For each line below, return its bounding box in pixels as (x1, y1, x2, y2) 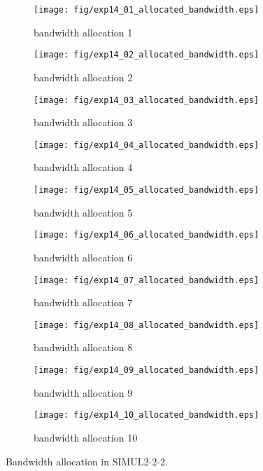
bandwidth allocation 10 (34, 430, 138, 444)
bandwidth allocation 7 (34, 295, 133, 310)
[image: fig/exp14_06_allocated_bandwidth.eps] (34, 230, 260, 240)
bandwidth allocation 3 (34, 115, 133, 130)
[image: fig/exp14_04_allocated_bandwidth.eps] (34, 139, 260, 150)
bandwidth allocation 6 (34, 250, 133, 264)
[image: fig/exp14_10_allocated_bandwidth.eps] (34, 410, 260, 421)
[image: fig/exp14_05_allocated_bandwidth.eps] (34, 185, 260, 195)
